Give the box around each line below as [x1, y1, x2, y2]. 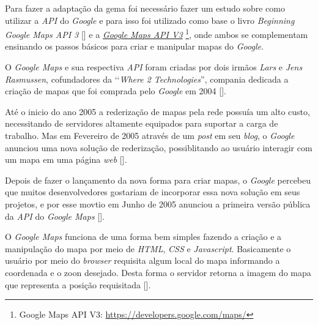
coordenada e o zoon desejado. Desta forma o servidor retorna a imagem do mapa [5, 266, 311, 278]
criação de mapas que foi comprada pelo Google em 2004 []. [5, 84, 226, 97]
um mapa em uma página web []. [5, 153, 127, 166]
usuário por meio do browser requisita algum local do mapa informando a [5, 254, 280, 267]
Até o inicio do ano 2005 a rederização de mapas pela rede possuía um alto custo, [5, 105, 310, 118]
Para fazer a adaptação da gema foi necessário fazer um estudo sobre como [5, 2, 285, 14]
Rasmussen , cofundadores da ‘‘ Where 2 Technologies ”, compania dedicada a [5, 72, 289, 85]
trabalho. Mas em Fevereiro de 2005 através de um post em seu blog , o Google [5, 129, 295, 141]
